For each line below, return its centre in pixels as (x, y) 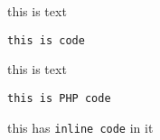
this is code (46, 40)
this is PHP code (59, 98)
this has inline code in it (80, 127)
